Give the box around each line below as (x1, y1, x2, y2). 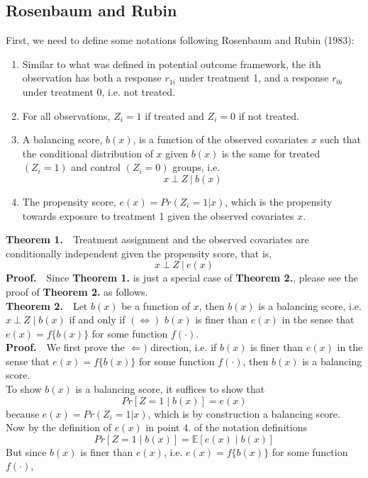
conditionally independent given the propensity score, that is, (6, 245, 272, 260)
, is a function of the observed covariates (133, 132, 308, 147)
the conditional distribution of (22, 145, 153, 160)
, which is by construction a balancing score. (147, 406, 340, 421)
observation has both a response (22, 70, 162, 85)
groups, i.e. (172, 160, 221, 174)
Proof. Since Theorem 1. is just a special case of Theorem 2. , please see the (6, 270, 359, 285)
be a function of (121, 298, 190, 313)
